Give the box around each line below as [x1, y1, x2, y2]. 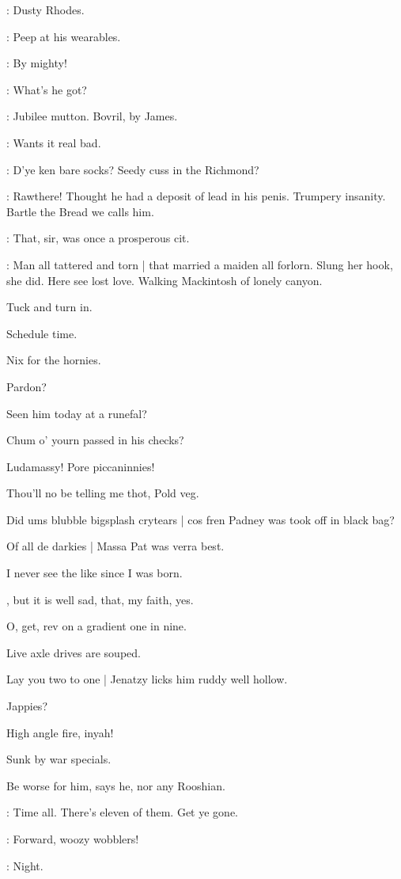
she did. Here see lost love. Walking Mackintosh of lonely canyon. [6, 272, 323, 288]
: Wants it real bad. [6, 134, 101, 150]
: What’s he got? [6, 81, 87, 97]
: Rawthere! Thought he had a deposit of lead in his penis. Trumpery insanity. [6, 188, 386, 204]
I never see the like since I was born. [6, 565, 183, 581]
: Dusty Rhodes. [6, 2, 85, 17]
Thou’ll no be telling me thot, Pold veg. [6, 485, 199, 501]
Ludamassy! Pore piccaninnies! [6, 458, 155, 474]
